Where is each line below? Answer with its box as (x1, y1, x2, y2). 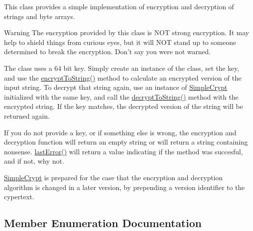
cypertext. (4, 191, 34, 202)
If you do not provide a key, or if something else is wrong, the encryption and (4, 127, 237, 137)
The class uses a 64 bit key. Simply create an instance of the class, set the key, (4, 63, 239, 73)
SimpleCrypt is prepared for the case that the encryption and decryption (4, 172, 223, 182)
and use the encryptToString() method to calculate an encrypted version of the (4, 72, 242, 83)
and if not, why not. (4, 156, 64, 166)
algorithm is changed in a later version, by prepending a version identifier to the (4, 182, 245, 192)
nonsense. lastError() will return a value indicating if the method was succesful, (4, 146, 243, 156)
